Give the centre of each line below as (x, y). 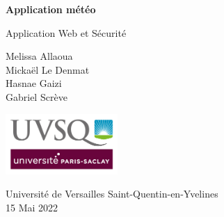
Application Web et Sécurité (66, 32)
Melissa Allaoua (39, 56)
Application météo (51, 9)
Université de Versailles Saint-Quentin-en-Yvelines (112, 194)
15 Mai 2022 (32, 207)
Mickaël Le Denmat (48, 69)
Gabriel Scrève (37, 96)
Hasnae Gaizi (34, 83)
